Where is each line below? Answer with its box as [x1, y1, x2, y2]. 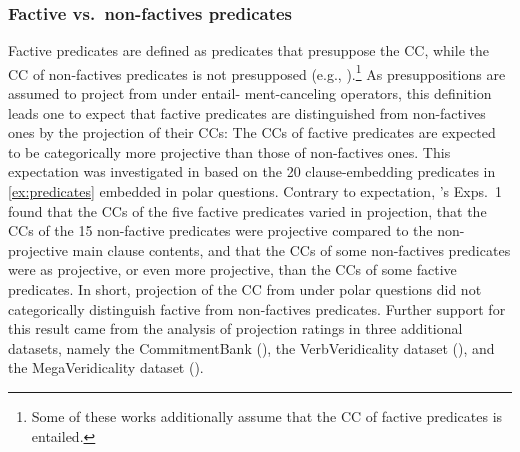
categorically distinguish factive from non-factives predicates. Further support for [8, 298, 506, 319]
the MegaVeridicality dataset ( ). [8, 357, 204, 378]
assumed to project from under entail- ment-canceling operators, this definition [8, 83, 492, 104]
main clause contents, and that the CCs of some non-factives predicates [72, 239, 511, 260]
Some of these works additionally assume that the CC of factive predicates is [31, 405, 503, 426]
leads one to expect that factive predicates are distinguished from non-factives [8, 102, 486, 123]
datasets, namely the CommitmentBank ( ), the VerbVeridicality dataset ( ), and [8, 337, 495, 358]
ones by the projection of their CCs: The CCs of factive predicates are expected [8, 122, 496, 143]
